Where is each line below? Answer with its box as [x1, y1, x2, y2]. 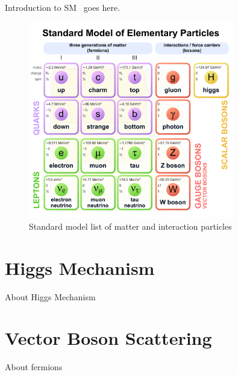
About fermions [5, 361, 63, 373]
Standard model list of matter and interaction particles [29, 219, 232, 232]
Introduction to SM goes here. [5, 1, 121, 13]
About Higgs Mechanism [5, 290, 96, 303]
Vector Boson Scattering [5, 326, 212, 350]
